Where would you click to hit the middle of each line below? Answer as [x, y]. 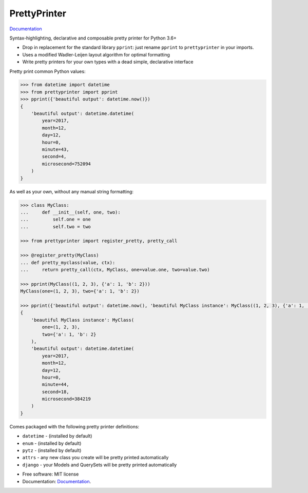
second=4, [54, 157]
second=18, [55, 392]
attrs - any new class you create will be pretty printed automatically [95, 458]
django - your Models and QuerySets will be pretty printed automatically [100, 465]
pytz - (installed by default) [52, 450]
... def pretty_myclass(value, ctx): [68, 262]
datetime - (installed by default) [57, 436]
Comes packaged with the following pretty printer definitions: [74, 426]
